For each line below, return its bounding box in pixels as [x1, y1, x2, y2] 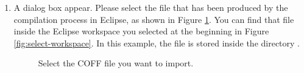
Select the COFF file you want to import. [38, 57, 194, 69]
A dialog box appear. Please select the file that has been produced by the [13, 1, 288, 13]
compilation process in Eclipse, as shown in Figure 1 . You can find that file [13, 13, 294, 25]
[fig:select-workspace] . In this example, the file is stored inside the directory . [13, 36, 300, 49]
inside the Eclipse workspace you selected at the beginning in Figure [13, 25, 269, 37]
